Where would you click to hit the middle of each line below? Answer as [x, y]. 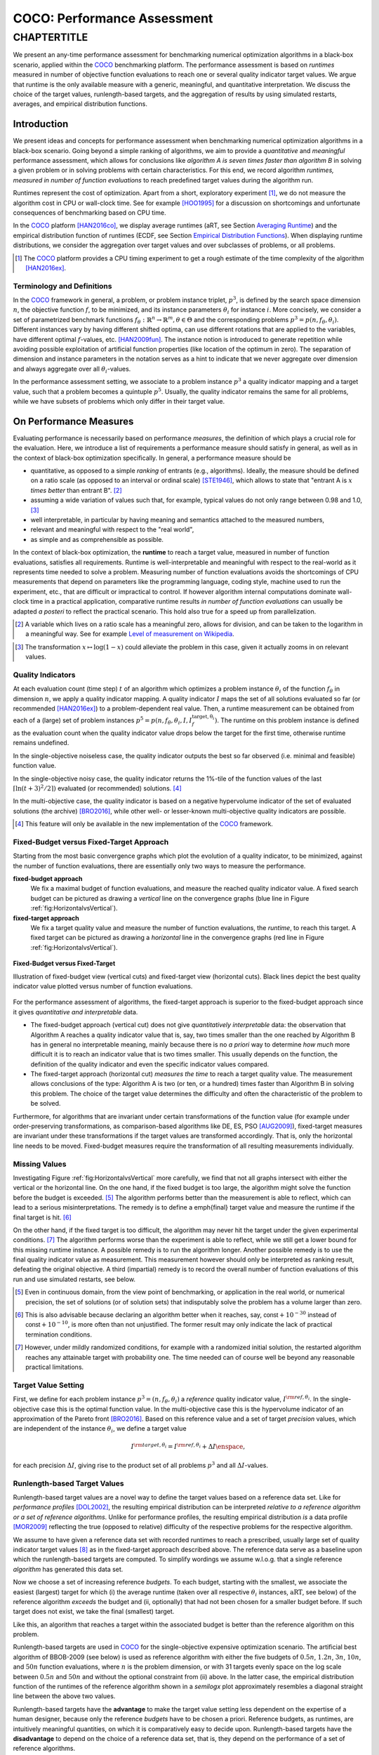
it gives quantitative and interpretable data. [75, 1012]
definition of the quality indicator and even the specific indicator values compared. [150, 1064]
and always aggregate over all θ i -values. [72, 370]
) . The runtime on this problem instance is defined [287, 720]
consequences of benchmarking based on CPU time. [89, 212]
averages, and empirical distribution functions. [80, 104]
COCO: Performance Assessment [113, 18]
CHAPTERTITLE [51, 37]
